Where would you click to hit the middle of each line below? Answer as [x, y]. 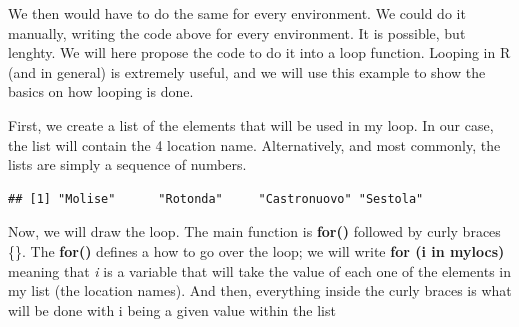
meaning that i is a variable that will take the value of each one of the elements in [260, 270]
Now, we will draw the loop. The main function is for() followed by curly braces [254, 231]
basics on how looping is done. [101, 91]
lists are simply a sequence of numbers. [127, 164]
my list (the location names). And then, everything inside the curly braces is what [260, 290]
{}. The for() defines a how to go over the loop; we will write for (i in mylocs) [256, 250]
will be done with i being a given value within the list [172, 309]
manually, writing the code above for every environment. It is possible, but [237, 32]
